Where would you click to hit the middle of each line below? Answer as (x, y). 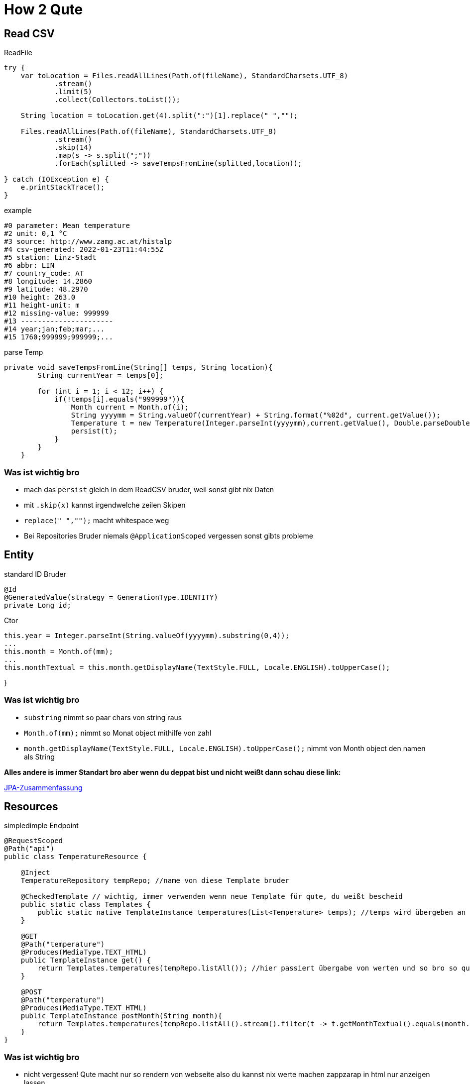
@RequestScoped (34, 841)
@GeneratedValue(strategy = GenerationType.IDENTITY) (111, 597)
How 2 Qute (44, 9)
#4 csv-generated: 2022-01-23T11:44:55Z (84, 250)
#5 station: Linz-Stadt (50, 258)
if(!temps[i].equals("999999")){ (119, 399)
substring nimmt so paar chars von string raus (103, 717)
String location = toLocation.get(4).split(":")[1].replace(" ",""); (159, 116)
